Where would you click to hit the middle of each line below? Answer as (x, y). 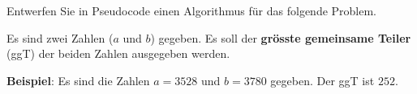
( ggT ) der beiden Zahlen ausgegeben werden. (118, 53)
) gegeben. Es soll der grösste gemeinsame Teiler (281, 37)
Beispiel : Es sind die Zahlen (78, 80)
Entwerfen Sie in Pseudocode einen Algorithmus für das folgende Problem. (192, 10)
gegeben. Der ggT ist (322, 80)
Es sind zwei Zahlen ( (60, 37)
